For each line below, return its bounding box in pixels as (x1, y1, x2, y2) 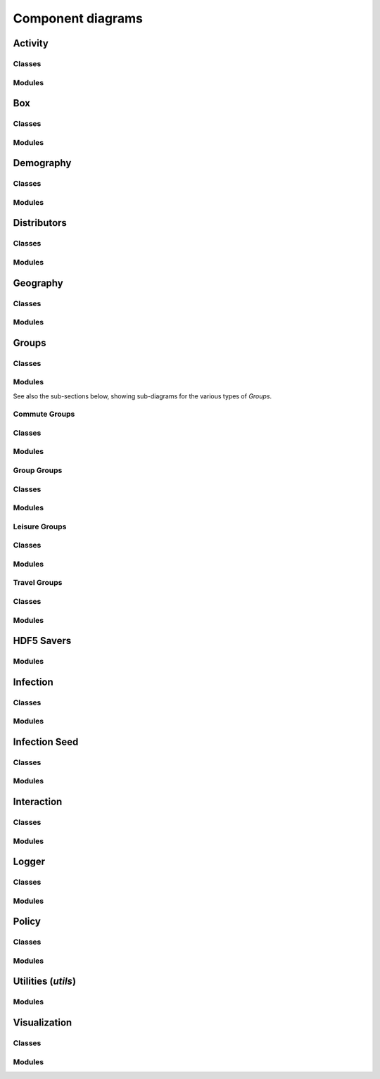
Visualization (13, 1017, 72, 1028)
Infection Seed (13, 736, 79, 747)
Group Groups (13, 465, 63, 475)
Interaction (13, 796, 63, 807)
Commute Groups (13, 409, 75, 419)
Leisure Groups (13, 522, 67, 531)
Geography (13, 277, 63, 289)
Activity (13, 37, 49, 49)
